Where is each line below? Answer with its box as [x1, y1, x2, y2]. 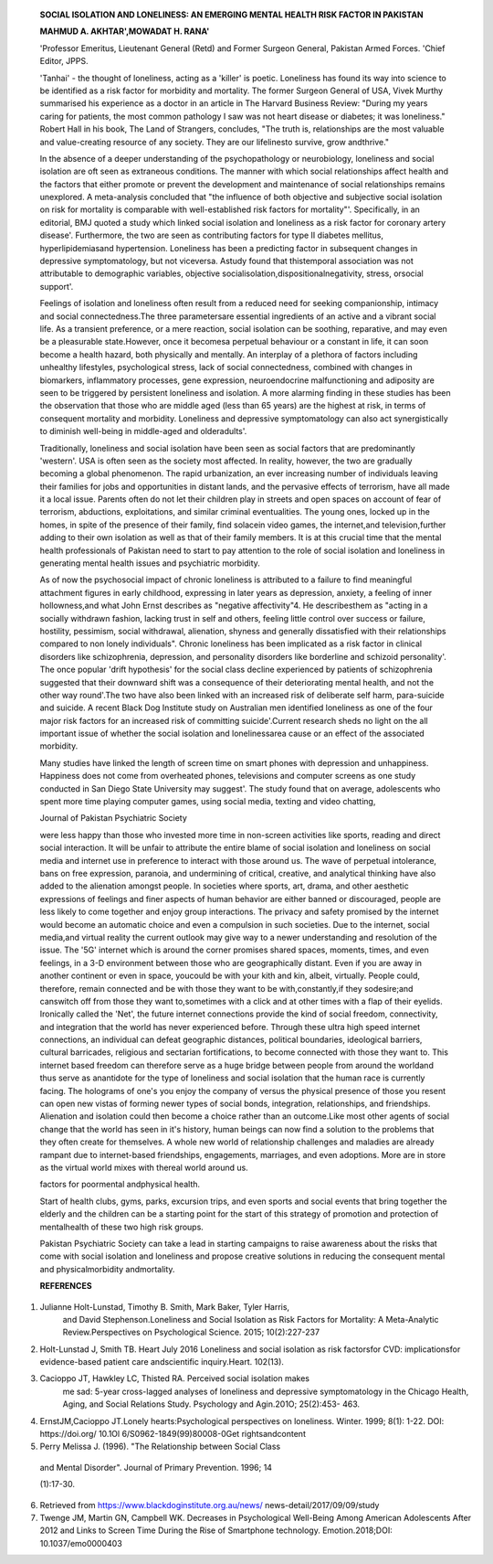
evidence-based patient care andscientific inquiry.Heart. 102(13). [39, 1357, 285, 1367]
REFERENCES [39, 1281, 92, 1292]
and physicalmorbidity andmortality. [39, 1263, 175, 1274]
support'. [39, 281, 74, 292]
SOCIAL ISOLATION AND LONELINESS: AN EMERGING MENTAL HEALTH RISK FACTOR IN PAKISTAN [39, 9, 424, 20]
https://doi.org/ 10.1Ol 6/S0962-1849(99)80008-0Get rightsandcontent [39, 1429, 306, 1440]
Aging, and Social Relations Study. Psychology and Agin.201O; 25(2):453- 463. [62, 1399, 361, 1410]
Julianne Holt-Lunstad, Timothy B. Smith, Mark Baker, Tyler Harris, [39, 1301, 290, 1312]
